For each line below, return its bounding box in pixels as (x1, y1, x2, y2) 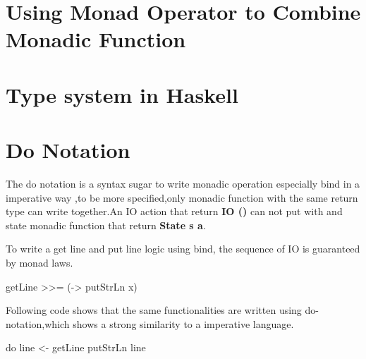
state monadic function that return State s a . (6, 217, 206, 232)
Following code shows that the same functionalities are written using (6, 303, 302, 317)
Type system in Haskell (6, 80, 238, 109)
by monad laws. (6, 255, 73, 270)
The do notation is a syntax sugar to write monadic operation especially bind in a (6, 176, 360, 191)
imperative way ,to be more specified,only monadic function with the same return (6, 190, 358, 205)
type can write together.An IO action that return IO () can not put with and (6, 204, 343, 219)
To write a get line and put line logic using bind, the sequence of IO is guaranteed (6, 241, 360, 256)
